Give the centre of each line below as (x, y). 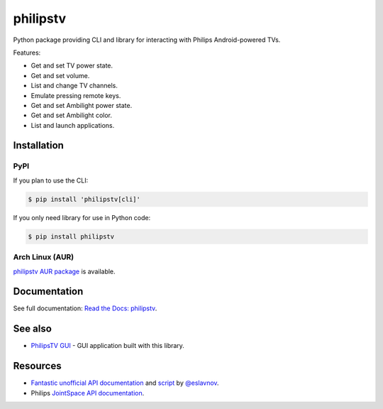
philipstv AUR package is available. (65, 271)
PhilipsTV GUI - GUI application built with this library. (107, 346)
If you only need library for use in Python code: (82, 217)
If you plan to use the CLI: (51, 180)
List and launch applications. (73, 125)
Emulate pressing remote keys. (76, 95)
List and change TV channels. (74, 86)
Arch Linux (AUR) (44, 257)
